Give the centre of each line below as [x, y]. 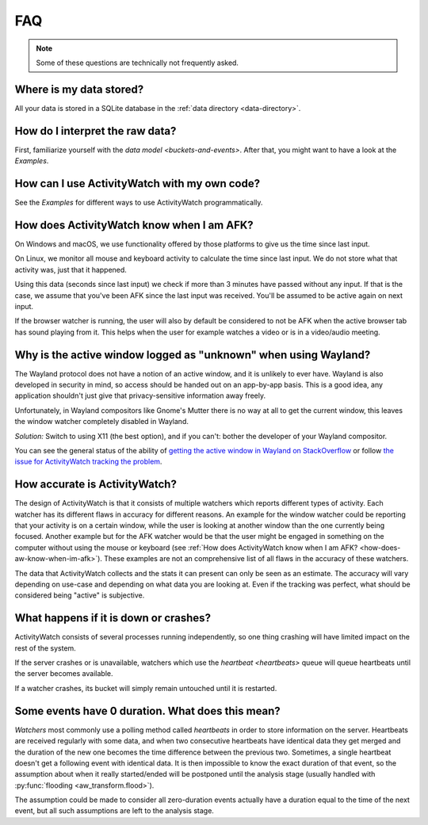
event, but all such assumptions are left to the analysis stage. [114, 811]
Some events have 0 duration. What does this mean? [147, 710]
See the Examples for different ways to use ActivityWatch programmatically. [139, 203]
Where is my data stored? [79, 89]
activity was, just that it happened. [71, 269]
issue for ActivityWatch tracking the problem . [88, 462]
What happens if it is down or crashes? [113, 618]
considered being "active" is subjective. [80, 595]
